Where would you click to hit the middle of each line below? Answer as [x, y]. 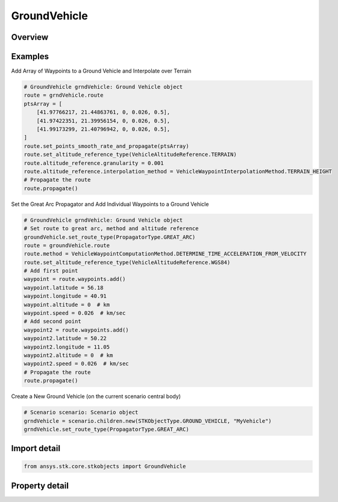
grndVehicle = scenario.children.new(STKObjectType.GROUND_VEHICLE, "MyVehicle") [148, 421]
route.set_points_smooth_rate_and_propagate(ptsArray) [106, 146]
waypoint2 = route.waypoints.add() [76, 330]
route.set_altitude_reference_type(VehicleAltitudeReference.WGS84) [127, 262]
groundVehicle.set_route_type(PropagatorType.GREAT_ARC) [110, 237]
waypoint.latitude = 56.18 [64, 288]
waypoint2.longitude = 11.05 [67, 347]
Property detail [40, 485]
